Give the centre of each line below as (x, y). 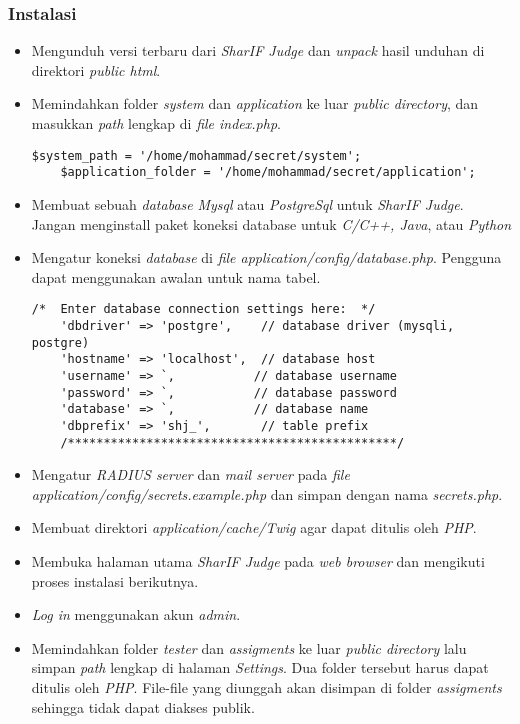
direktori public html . (96, 69)
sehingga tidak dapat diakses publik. (143, 706)
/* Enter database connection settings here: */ (203, 309)
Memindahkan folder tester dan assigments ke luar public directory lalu (249, 647)
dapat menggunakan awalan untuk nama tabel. (176, 276)
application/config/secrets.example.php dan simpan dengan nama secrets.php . (267, 493)
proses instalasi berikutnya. (115, 580)
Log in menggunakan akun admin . (136, 614)
